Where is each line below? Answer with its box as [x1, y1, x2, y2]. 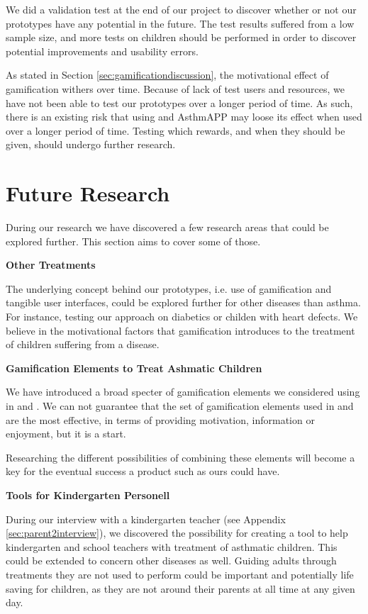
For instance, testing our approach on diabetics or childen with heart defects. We [6, 309, 358, 324]
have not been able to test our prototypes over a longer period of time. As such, [6, 95, 353, 110]
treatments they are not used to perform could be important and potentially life [6, 566, 354, 581]
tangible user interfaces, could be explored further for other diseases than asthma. [6, 295, 361, 310]
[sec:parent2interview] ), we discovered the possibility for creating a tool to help [6, 525, 348, 540]
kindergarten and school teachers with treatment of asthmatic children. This [6, 539, 338, 554]
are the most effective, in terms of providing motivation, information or [6, 412, 315, 427]
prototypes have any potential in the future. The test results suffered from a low [6, 16, 355, 30]
